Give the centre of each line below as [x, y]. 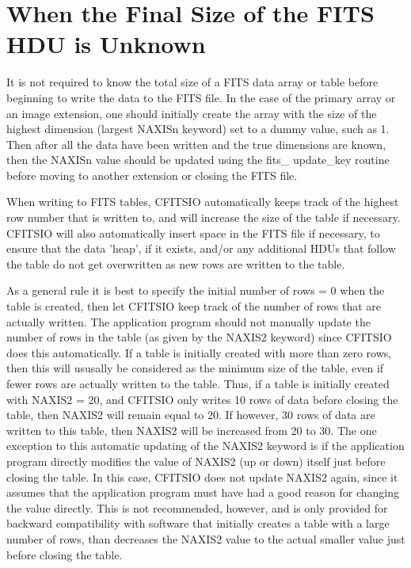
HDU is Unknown [106, 44]
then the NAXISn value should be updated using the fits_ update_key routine [198, 160]
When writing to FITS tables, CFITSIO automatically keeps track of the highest [203, 202]
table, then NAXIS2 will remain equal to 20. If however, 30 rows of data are [191, 415]
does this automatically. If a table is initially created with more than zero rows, [199, 352]
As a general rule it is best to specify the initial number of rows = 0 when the [196, 290]
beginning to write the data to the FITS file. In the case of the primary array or [201, 97]
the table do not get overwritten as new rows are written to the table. [176, 263]
